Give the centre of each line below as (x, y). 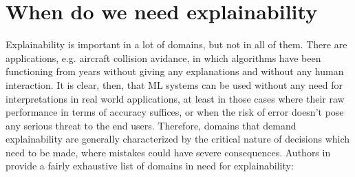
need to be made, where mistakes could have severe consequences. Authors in (168, 152)
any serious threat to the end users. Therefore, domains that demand (151, 125)
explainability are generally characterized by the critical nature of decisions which (178, 139)
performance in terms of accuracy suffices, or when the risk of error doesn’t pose (175, 112)
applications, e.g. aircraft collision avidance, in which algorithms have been (163, 58)
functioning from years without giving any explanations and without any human (175, 71)
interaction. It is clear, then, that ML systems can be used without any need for (174, 84)
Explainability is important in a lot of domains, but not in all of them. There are (176, 44)
